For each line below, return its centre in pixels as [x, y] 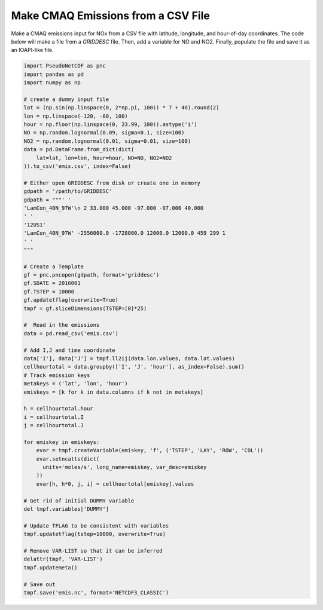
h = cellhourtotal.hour [59, 409]
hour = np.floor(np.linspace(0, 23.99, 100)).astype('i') [110, 125]
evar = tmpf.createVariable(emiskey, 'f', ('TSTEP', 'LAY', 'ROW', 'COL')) [150, 450]
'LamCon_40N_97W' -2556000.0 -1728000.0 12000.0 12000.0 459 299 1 [125, 233]
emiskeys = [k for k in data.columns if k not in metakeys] [114, 392]
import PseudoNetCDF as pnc [65, 66]
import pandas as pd [54, 74]
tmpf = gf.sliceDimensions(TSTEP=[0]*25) [85, 308]
